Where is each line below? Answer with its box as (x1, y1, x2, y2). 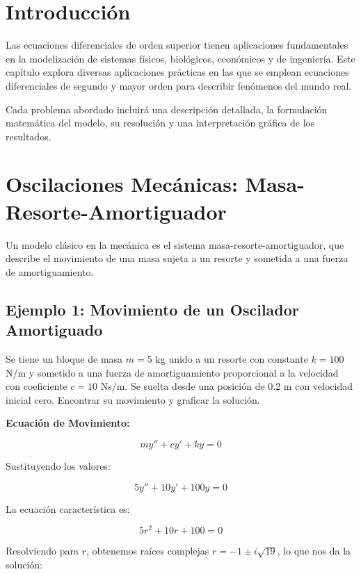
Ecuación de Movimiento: (6, 416, 130, 430)
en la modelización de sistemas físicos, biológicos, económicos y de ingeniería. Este (6, 51, 355, 65)
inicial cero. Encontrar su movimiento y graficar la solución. (6, 392, 260, 407)
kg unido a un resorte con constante (155, 351, 308, 366)
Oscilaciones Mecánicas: (6, 170, 238, 198)
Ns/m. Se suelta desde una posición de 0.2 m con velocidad (100, 379, 353, 393)
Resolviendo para (6, 543, 79, 558)
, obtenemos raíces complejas (86, 543, 209, 558)
